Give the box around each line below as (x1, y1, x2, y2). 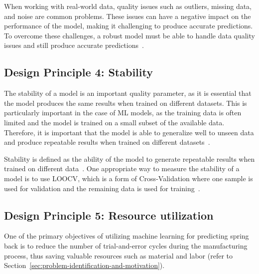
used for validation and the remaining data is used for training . (4, 183, 200, 193)
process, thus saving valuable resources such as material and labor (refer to (4, 250, 233, 261)
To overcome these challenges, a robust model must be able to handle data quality (4, 30, 255, 40)
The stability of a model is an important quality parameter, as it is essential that (4, 88, 252, 98)
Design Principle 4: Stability (4, 64, 153, 80)
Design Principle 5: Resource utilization (4, 207, 214, 223)
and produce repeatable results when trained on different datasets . (4, 137, 210, 147)
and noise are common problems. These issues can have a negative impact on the (4, 10, 251, 21)
